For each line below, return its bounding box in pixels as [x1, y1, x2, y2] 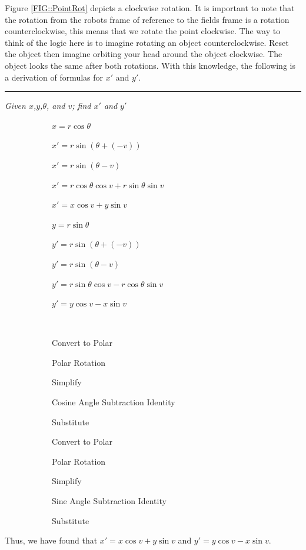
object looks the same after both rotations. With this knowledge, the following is [5, 59, 295, 71]
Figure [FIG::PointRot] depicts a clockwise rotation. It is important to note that [5, 2, 295, 14]
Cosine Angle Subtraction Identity [52, 396, 175, 408]
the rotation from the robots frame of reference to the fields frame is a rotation [5, 13, 290, 25]
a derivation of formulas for [5, 71, 104, 83]
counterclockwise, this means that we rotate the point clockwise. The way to [5, 25, 281, 37]
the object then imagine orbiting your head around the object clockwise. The [5, 48, 282, 60]
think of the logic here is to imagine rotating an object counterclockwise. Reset [5, 36, 289, 48]
